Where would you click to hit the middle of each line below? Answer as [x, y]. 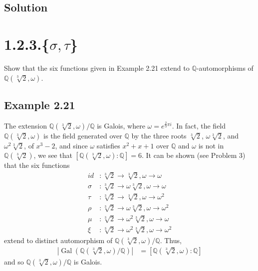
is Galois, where [121, 125]
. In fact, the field [199, 125]
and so [14, 261]
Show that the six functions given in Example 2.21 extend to [97, 68]
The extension [26, 125]
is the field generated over [83, 135]
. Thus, [171, 240]
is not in [211, 145]
